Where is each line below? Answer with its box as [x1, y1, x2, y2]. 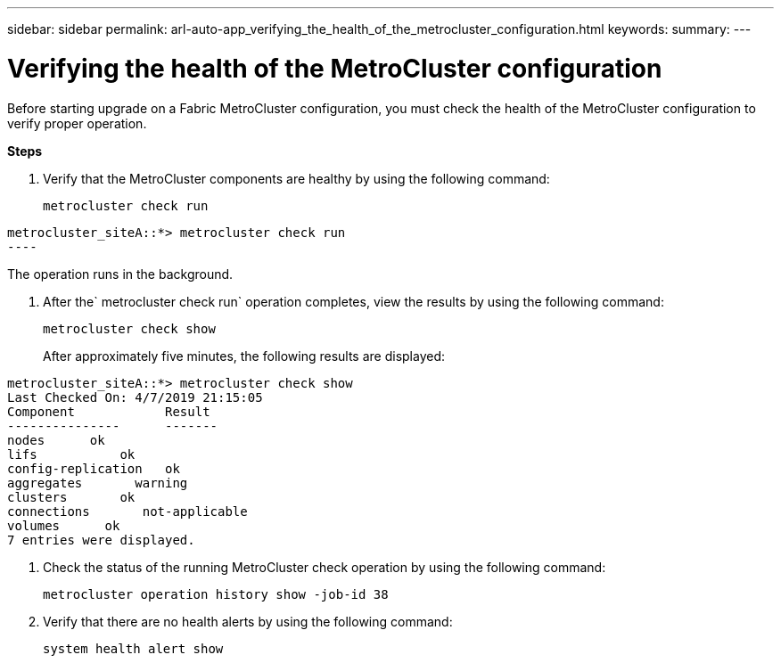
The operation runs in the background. [7, 266, 234, 282]
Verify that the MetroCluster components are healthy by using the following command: [43, 170, 550, 186]
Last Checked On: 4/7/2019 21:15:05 [7, 389, 263, 405]
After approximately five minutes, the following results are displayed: [43, 348, 446, 364]
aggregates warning [7, 475, 188, 490]
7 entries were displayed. [7, 532, 195, 547]
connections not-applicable [7, 503, 248, 519]
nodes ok [7, 432, 105, 447]
